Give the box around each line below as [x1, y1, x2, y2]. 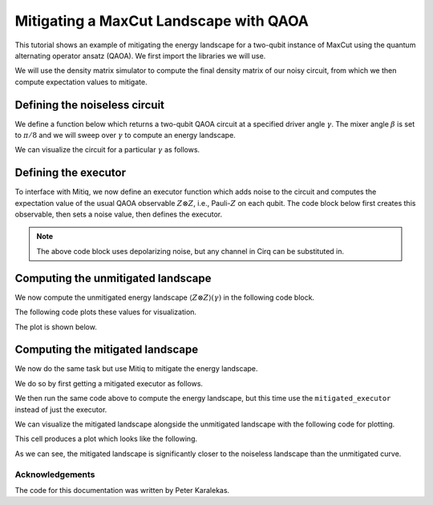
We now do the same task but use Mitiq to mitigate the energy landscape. [14, 364, 258, 374]
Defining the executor [14, 166, 126, 180]
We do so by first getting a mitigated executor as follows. [14, 378, 204, 388]
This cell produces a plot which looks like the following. [14, 434, 198, 444]
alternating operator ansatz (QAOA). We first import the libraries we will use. [14, 50, 266, 60]
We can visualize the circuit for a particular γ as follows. [14, 145, 200, 155]
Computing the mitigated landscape [14, 343, 199, 357]
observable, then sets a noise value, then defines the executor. [14, 209, 223, 220]
